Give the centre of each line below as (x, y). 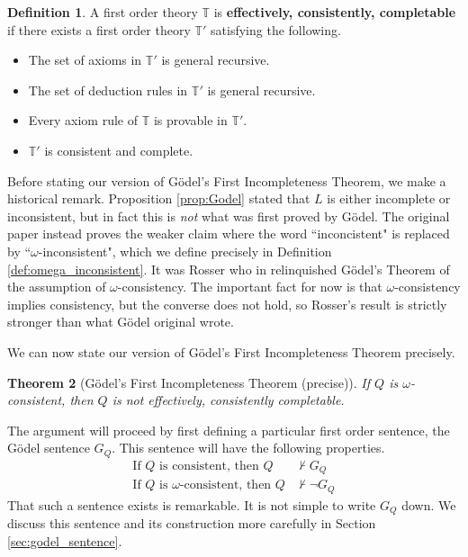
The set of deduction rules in (108, 90)
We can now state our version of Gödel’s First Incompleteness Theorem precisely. (231, 351)
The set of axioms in (85, 60)
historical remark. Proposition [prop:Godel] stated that (159, 198)
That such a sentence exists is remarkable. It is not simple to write (192, 504)
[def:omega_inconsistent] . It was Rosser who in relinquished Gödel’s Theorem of (229, 269)
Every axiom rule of (83, 120)
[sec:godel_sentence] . (65, 540)
